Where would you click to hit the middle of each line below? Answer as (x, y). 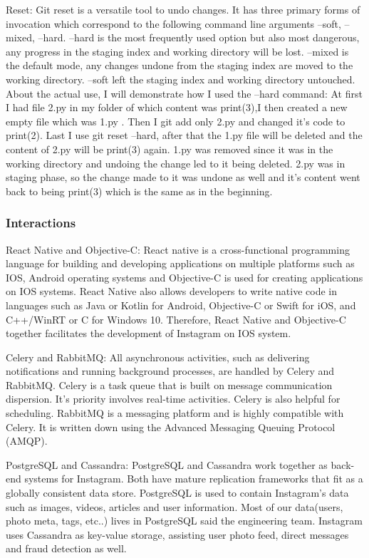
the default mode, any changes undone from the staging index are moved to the (180, 65)
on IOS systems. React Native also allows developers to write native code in (171, 291)
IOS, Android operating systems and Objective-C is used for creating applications (184, 277)
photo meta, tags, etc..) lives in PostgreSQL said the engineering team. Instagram (184, 521)
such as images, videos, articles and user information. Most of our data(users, (175, 506)
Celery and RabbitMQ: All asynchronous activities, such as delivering (158, 357)
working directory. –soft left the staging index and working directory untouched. (181, 79)
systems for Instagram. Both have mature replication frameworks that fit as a (194, 479)
